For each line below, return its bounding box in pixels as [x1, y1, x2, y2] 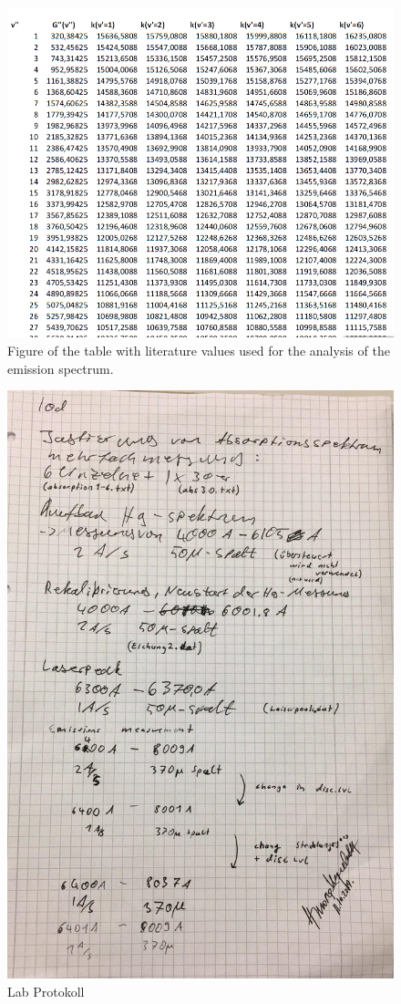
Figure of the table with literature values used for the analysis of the [7, 341, 390, 360]
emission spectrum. [7, 358, 114, 378]
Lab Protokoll [7, 981, 85, 1000]
